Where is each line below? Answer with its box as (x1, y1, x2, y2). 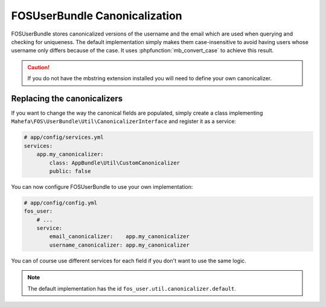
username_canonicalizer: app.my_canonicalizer (49, 241, 190, 248)
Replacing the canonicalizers (11, 93, 123, 104)
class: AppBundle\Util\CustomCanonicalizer (49, 159, 181, 166)
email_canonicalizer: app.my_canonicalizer (49, 233, 190, 240)
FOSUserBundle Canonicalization (11, 9, 182, 22)
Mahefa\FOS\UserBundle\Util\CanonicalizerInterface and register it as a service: (11, 118, 237, 125)
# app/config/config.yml (24, 199, 98, 206)
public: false (49, 168, 91, 174)
